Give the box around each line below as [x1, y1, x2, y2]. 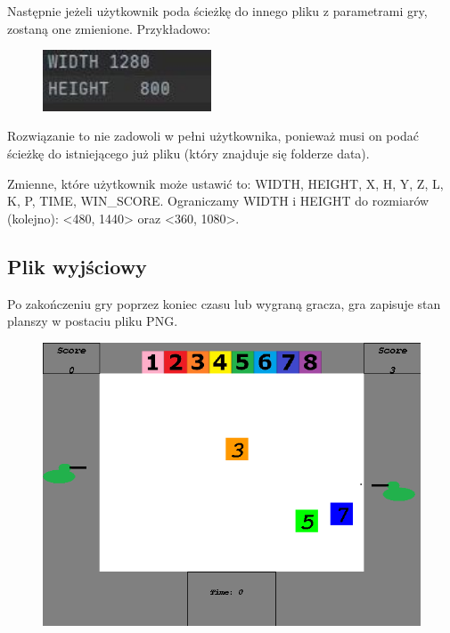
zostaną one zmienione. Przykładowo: [7, 19, 211, 37]
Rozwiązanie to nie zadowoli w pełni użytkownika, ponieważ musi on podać [7, 126, 419, 145]
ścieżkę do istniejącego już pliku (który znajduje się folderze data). [7, 144, 370, 163]
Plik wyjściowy [7, 252, 147, 280]
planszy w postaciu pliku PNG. [7, 312, 178, 330]
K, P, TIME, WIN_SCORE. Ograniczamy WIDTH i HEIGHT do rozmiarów [7, 191, 430, 210]
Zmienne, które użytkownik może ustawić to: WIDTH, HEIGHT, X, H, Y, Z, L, [7, 174, 444, 192]
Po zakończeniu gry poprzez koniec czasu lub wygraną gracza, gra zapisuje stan [7, 294, 441, 312]
